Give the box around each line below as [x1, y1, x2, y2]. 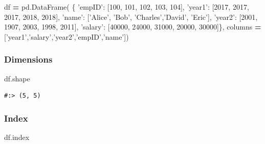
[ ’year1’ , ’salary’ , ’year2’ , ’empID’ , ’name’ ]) [4, 31, 129, 42]
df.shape [4, 73, 30, 83]
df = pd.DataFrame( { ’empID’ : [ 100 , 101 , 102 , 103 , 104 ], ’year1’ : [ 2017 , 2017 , [4, 2, 249, 12]
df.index [4, 132, 30, 142]
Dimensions [4, 53, 53, 66]
